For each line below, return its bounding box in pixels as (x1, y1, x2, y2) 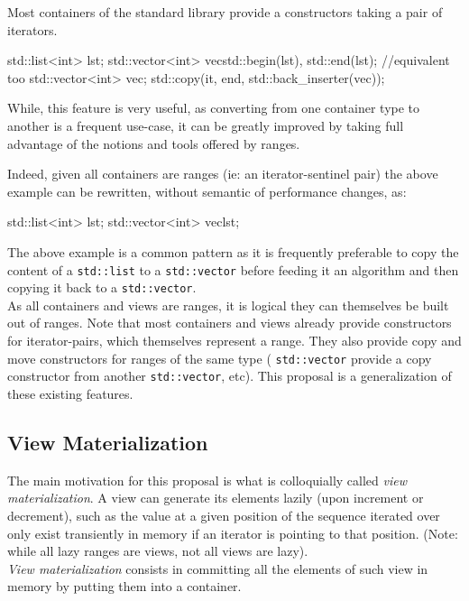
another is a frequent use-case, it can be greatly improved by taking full (7, 116, 404, 134)
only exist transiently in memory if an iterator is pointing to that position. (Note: (7, 523, 458, 542)
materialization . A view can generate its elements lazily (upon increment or (7, 488, 424, 507)
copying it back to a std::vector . (7, 278, 197, 297)
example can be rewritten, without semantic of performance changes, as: (7, 181, 407, 200)
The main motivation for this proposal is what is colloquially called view (7, 470, 407, 489)
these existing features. (7, 384, 133, 402)
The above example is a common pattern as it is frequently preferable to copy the (7, 242, 459, 261)
